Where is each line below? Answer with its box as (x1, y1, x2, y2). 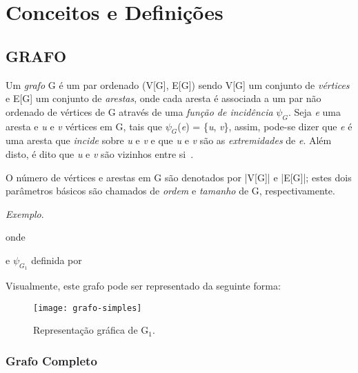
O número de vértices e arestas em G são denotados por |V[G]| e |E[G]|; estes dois (6, 170, 352, 184)
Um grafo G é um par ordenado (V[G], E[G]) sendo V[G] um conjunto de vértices (6, 77, 350, 92)
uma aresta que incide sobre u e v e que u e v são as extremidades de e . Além (6, 133, 332, 148)
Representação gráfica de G (33, 323, 149, 337)
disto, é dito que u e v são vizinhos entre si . (6, 146, 194, 161)
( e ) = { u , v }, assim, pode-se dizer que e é (177, 119, 352, 133)
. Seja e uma (288, 104, 341, 119)
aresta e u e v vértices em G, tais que (6, 119, 163, 133)
